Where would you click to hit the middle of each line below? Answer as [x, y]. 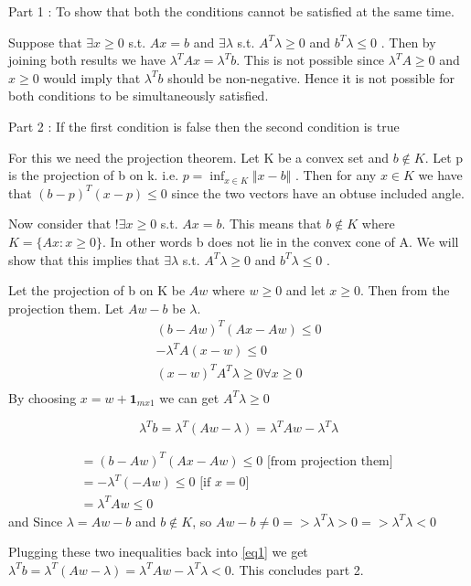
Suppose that [45, 42]
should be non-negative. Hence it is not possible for [311, 77]
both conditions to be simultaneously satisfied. [139, 96]
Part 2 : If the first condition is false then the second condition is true [204, 126]
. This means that [272, 224]
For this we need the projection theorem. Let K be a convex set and [198, 157]
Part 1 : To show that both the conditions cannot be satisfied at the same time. [231, 11]
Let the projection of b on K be [97, 290]
